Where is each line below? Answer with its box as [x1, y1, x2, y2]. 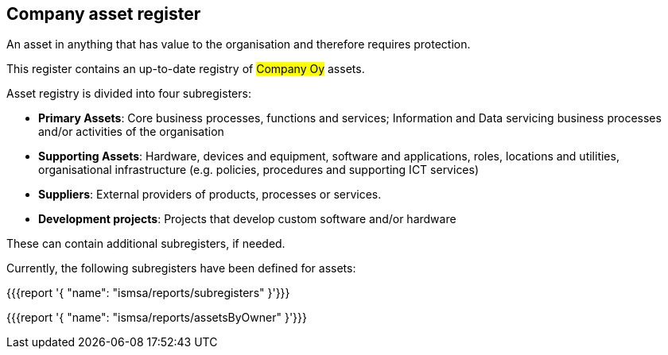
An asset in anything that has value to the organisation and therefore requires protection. [6, 37, 471, 52]
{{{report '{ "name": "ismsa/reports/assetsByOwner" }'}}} [6, 311, 307, 325]
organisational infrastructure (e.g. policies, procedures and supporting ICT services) [38, 163, 480, 177]
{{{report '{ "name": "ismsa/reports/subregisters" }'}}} [6, 286, 290, 300]
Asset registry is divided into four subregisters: [6, 87, 251, 101]
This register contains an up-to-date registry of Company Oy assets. [6, 62, 365, 76]
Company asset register [6, 4, 201, 24]
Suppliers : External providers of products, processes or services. [38, 187, 382, 202]
